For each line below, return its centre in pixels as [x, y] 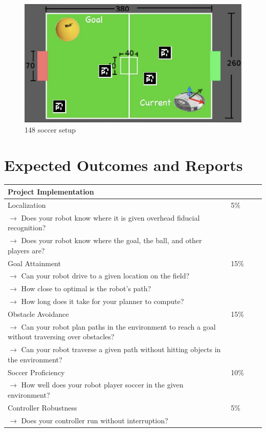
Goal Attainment [34, 263]
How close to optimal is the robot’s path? [86, 288]
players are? [26, 250]
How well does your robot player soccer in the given [102, 385]
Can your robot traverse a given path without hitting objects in [121, 349]
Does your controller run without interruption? [95, 420]
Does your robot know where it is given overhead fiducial [110, 217]
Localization [27, 204]
